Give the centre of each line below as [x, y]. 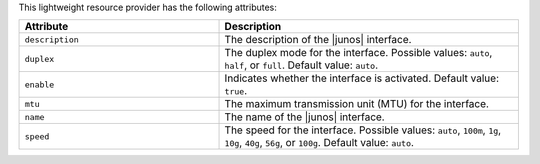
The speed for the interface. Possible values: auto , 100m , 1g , [363, 130]
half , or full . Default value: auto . [301, 65]
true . [236, 91]
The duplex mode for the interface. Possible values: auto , [358, 53]
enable [39, 84]
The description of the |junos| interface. [318, 40]
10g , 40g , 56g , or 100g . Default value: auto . [319, 143]
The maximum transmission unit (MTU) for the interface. [357, 104]
